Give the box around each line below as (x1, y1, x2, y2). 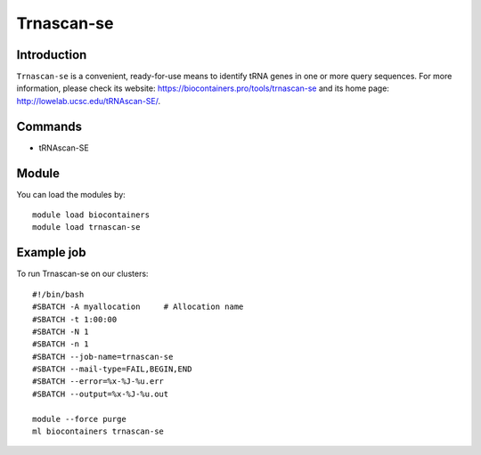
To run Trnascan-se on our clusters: (16, 268, 149, 280)
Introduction (16, 47, 87, 62)
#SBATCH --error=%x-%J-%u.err (32, 377, 165, 386)
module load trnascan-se (32, 223, 141, 232)
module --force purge (32, 414, 126, 424)
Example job (16, 245, 86, 260)
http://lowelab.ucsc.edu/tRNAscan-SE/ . (16, 95, 161, 106)
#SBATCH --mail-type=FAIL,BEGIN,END (32, 364, 192, 374)
